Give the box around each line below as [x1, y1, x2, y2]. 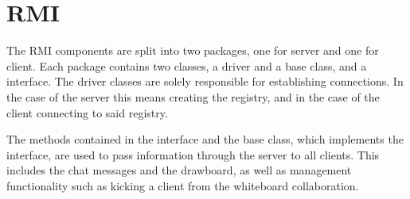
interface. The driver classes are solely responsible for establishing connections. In [6, 73, 404, 90]
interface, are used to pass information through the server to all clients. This [6, 146, 380, 163]
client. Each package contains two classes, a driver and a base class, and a [6, 57, 367, 74]
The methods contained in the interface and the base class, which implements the [6, 131, 404, 147]
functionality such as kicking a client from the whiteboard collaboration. [6, 177, 359, 193]
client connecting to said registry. [6, 104, 168, 121]
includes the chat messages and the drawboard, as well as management [6, 162, 352, 178]
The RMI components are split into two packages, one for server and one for [6, 42, 379, 59]
